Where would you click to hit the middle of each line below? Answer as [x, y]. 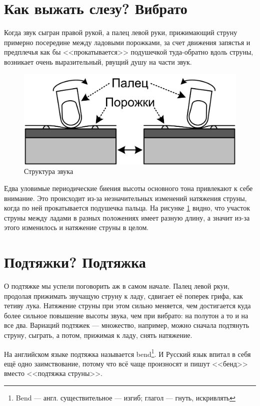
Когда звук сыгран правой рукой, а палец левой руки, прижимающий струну [121, 32]
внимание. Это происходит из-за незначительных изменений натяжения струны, [125, 198]
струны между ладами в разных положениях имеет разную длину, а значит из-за [127, 217]
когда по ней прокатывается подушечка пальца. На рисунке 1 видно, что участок [127, 208]
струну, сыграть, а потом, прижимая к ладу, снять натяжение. [98, 335]
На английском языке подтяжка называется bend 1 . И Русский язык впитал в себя [127, 353]
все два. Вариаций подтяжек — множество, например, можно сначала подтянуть [127, 325]
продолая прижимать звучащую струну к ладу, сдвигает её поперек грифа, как [123, 295]
